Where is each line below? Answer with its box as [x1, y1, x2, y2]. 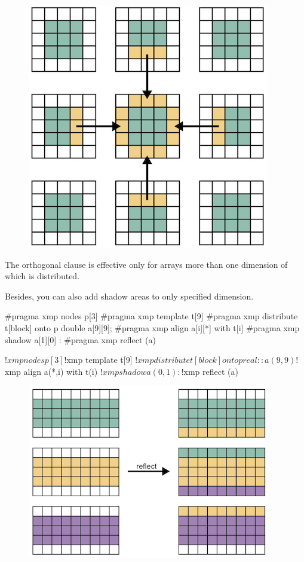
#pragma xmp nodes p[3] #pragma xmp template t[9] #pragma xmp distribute [5, 310, 298, 322]
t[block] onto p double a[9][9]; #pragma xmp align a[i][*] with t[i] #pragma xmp [5, 321, 300, 334]
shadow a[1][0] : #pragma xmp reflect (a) [5, 333, 156, 346]
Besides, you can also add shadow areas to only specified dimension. [5, 289, 254, 302]
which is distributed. [5, 270, 80, 282]
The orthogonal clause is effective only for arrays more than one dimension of [5, 258, 288, 270]
